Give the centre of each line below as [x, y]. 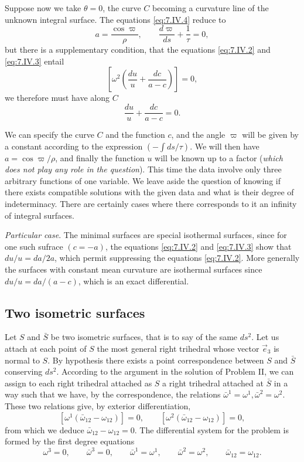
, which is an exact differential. [134, 281]
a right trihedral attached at [213, 383]
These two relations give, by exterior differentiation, [98, 405]
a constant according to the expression [74, 146]
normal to [22, 360]
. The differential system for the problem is [211, 429]
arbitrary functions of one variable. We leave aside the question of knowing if [143, 180]
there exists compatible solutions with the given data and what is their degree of [149, 192]
